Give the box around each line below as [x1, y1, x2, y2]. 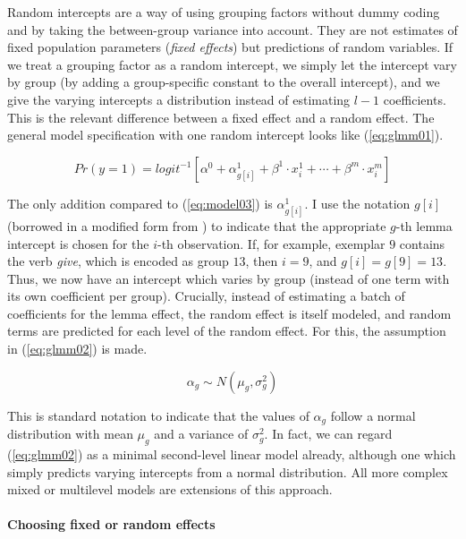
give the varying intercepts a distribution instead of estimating [7, 90, 351, 108]
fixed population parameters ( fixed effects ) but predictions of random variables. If [7, 38, 453, 56]
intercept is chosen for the [7, 234, 149, 252]
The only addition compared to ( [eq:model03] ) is [7, 193, 273, 212]
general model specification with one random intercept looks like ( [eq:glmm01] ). [7, 125, 444, 144]
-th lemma [395, 216, 453, 235]
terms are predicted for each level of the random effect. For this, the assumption [7, 321, 446, 340]
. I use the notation [304, 193, 411, 212]
